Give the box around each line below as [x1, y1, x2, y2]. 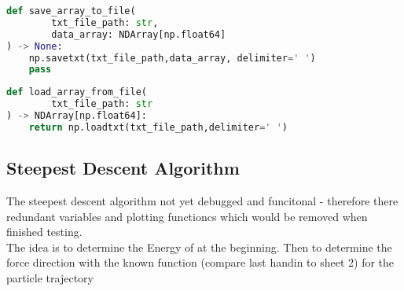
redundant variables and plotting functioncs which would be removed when [6, 208, 368, 224]
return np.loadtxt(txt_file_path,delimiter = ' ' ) [28, 121, 288, 133]
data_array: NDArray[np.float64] [51, 28, 226, 40]
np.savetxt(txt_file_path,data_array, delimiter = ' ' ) [28, 52, 316, 64]
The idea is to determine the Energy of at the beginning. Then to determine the [6, 238, 392, 255]
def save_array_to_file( [6, 6, 136, 17]
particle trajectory [6, 269, 94, 285]
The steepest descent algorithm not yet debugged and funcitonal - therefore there [6, 192, 398, 208]
